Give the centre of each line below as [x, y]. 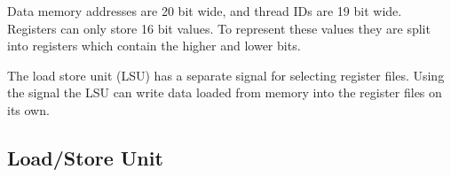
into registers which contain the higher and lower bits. [154, 46]
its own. [28, 109]
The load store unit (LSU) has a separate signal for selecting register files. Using [226, 75]
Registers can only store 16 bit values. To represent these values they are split [219, 28]
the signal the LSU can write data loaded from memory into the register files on [225, 92]
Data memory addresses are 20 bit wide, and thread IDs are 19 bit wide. [205, 11]
